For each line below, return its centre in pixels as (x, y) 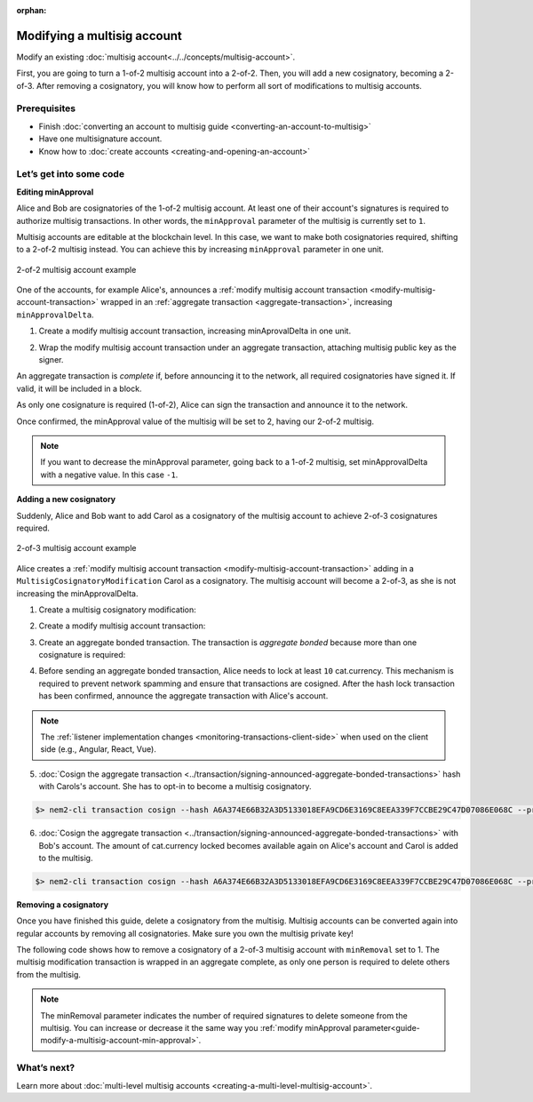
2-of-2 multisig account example (76, 269)
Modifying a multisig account (99, 36)
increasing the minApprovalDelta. (77, 593)
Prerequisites (46, 108)
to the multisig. (66, 858)
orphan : (32, 10)
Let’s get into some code (70, 174)
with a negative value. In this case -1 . (109, 475)
